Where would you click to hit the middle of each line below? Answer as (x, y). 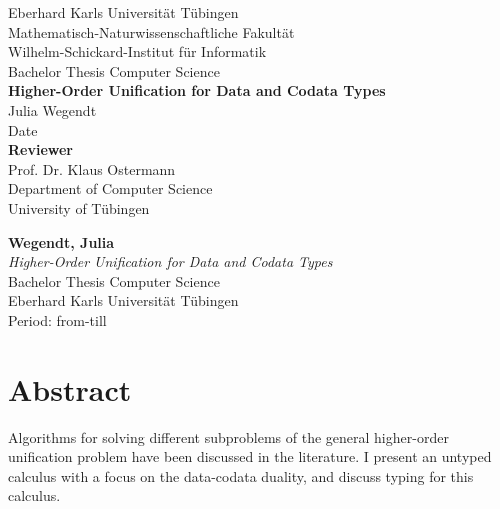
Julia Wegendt (52, 109)
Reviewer (41, 149)
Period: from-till (57, 319)
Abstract (70, 388)
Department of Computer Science (110, 188)
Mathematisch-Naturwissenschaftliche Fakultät (151, 31)
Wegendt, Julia (61, 241)
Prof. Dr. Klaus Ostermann (92, 168)
